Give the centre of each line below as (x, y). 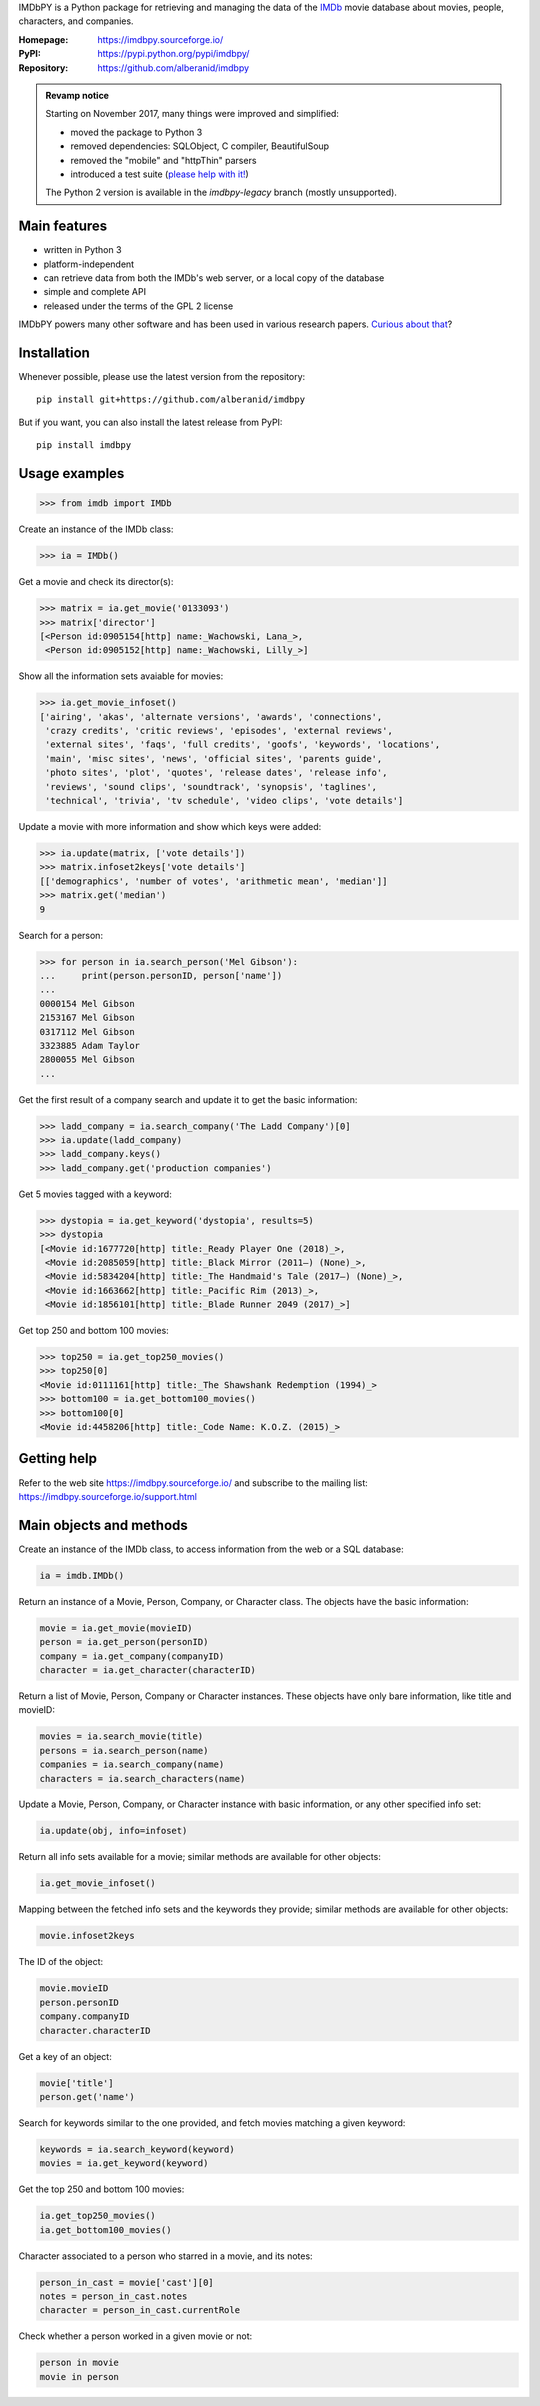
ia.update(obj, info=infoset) (113, 1831)
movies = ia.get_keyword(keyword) (124, 2163)
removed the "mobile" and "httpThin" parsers (163, 160)
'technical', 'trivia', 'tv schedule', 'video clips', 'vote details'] (224, 801)
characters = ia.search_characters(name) (142, 1778)
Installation (54, 352)
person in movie (79, 2363)
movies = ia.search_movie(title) (121, 1736)
